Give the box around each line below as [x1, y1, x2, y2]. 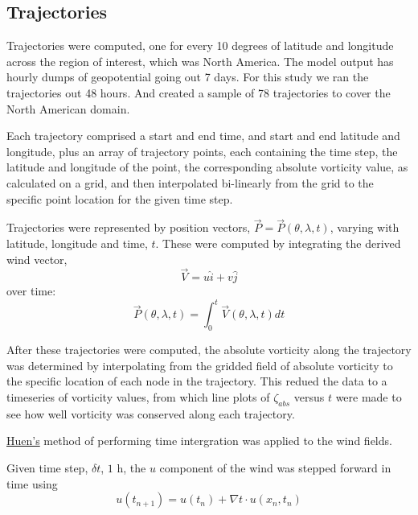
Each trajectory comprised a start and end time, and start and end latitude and [6, 127, 400, 144]
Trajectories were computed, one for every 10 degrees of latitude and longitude [6, 37, 394, 54]
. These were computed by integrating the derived [155, 234, 401, 251]
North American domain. [6, 100, 130, 117]
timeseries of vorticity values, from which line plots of [6, 389, 270, 406]
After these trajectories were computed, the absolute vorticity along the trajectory [6, 341, 412, 358]
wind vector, [6, 250, 68, 267]
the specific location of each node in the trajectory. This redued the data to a [6, 373, 387, 389]
